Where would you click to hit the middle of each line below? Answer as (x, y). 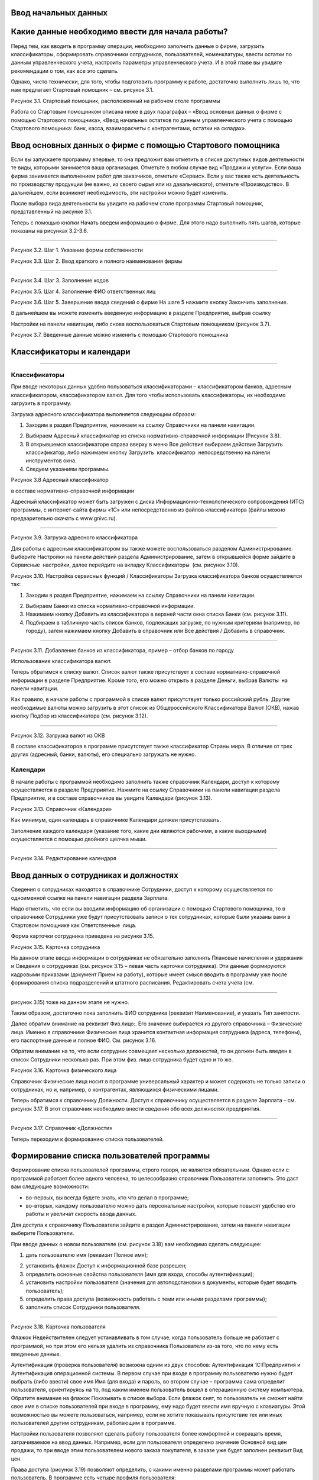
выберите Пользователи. (43, 1233)
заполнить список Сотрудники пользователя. (83, 1307)
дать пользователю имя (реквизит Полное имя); (87, 1255)
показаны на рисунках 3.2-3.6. (50, 231)
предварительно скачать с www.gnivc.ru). (64, 518)
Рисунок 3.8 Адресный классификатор (60, 480)
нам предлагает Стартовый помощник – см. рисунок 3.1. (82, 90)
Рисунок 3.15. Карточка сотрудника (56, 947)
